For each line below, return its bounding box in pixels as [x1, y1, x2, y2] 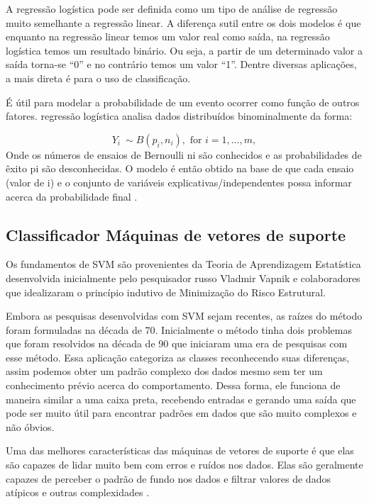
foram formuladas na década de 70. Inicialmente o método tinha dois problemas [6, 322, 353, 337]
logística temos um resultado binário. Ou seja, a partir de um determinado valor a [6, 43, 363, 57]
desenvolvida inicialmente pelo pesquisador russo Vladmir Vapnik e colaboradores [6, 270, 360, 285]
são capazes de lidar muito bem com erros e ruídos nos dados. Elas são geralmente [6, 457, 363, 472]
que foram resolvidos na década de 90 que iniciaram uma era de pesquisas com [6, 336, 348, 351]
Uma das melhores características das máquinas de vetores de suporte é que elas [6, 443, 354, 458]
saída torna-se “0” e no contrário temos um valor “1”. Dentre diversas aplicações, [6, 57, 357, 72]
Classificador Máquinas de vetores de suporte [6, 223, 346, 245]
